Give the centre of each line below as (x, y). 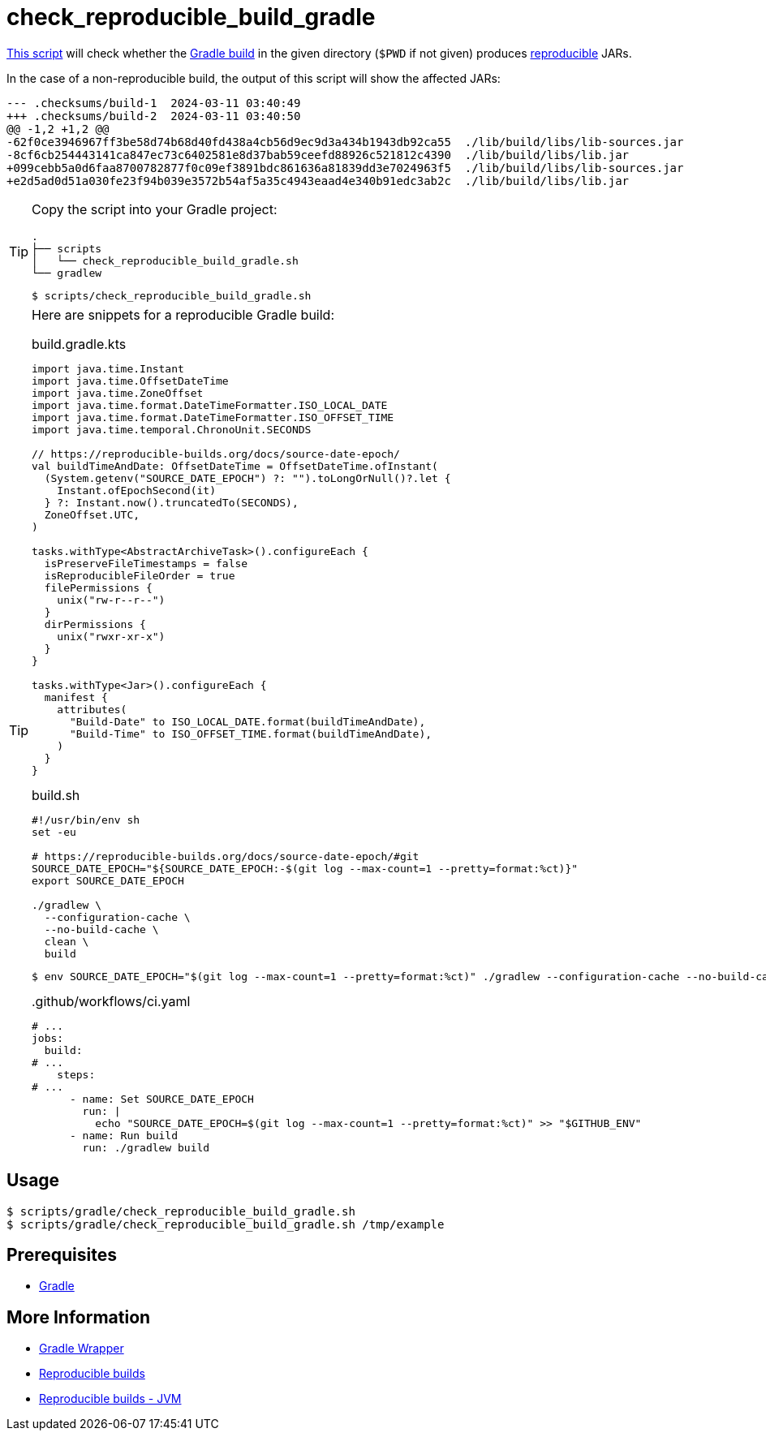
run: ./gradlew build (146, 1147)
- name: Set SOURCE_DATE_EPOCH (161, 1099)
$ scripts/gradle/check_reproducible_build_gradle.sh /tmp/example (226, 1224)
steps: (76, 1074)
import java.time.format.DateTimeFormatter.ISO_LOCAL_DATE (210, 405)
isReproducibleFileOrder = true (140, 575)
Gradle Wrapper (82, 1349)
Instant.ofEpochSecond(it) (136, 490)
